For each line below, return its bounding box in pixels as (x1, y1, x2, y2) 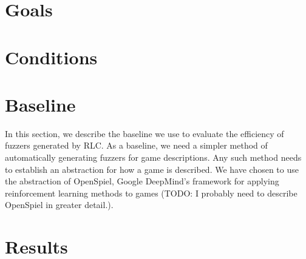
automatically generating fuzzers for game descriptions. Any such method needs (5, 151, 302, 164)
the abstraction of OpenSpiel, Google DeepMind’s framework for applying (5, 175, 279, 187)
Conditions (5, 44, 98, 69)
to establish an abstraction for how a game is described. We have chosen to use (5, 163, 299, 175)
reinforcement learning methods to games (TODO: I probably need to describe (5, 186, 297, 199)
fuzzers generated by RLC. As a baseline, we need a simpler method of (5, 139, 268, 152)
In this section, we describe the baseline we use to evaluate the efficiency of (5, 127, 284, 140)
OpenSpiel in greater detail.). (5, 198, 114, 211)
